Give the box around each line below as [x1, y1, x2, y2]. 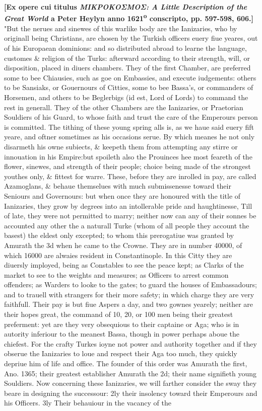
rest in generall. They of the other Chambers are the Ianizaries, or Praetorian [4, 102, 243, 112]
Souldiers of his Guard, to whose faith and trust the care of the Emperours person [4, 112, 258, 122]
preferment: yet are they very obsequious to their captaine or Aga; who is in [4, 318, 239, 329]
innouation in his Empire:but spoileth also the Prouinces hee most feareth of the [4, 151, 252, 161]
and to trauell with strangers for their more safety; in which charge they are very [4, 289, 254, 299]
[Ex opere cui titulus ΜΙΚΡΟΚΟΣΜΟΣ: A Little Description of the [4, 2, 247, 12]
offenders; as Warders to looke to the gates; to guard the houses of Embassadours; [4, 279, 257, 290]
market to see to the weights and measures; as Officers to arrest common [4, 269, 229, 280]
